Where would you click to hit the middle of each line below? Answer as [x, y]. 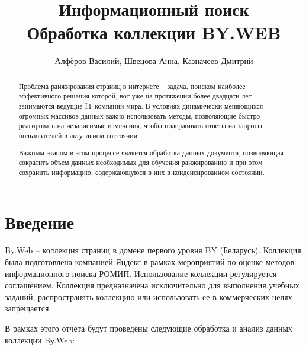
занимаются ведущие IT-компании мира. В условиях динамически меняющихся [141, 106]
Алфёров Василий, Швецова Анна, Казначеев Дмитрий [154, 61]
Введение [40, 222]
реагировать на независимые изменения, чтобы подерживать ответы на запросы [141, 125]
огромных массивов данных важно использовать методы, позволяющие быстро [139, 115]
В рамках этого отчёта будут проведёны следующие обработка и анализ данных [149, 328]
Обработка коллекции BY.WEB [154, 32]
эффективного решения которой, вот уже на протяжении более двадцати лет [135, 96]
